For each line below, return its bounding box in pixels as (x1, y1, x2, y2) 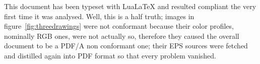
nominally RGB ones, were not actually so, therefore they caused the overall (4, 30, 239, 41)
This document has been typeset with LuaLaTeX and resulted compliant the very (4, 1, 256, 11)
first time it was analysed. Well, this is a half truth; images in (4, 11, 194, 21)
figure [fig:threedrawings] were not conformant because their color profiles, (4, 21, 234, 31)
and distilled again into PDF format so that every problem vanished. (4, 50, 216, 60)
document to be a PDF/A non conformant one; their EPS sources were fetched (4, 40, 248, 51)
